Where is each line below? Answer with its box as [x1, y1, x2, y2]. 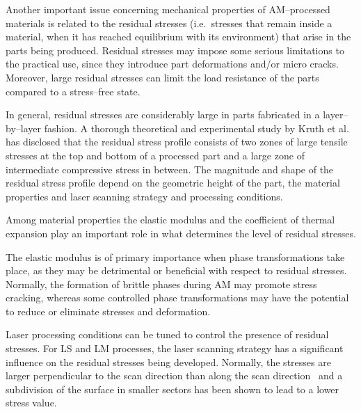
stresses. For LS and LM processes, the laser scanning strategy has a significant [6, 341, 344, 356]
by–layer [6, 120, 41, 135]
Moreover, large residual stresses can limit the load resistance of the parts [6, 70, 319, 84]
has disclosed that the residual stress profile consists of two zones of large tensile [6, 134, 348, 149]
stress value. [6, 395, 57, 410]
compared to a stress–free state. [6, 84, 141, 98]
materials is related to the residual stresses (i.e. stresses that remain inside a [6, 15, 332, 30]
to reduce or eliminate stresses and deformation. [6, 303, 211, 318]
